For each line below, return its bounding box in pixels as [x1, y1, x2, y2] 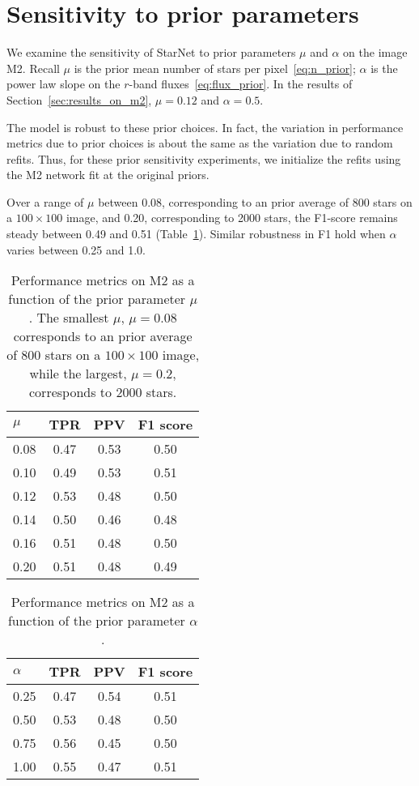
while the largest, [29, 364, 127, 383]
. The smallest [28, 308, 109, 327]
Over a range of [6, 193, 84, 210]
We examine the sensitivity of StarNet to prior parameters [6, 44, 296, 61]
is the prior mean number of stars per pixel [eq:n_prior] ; [74, 59, 356, 76]
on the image [343, 44, 408, 61]
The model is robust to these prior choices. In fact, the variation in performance [6, 118, 404, 135]
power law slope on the [6, 75, 121, 92]
